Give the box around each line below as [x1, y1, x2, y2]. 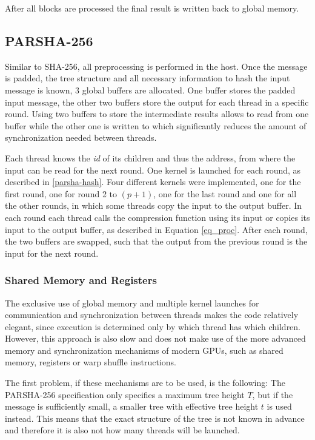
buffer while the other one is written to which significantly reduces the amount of [5, 119, 307, 132]
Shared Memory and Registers [5, 272, 157, 288]
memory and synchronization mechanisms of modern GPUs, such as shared [5, 344, 283, 356]
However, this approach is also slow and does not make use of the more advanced [5, 332, 306, 345]
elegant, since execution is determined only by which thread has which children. [5, 320, 301, 333]
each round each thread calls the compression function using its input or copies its [5, 211, 310, 223]
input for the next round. [5, 246, 99, 259]
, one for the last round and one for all [153, 187, 297, 200]
